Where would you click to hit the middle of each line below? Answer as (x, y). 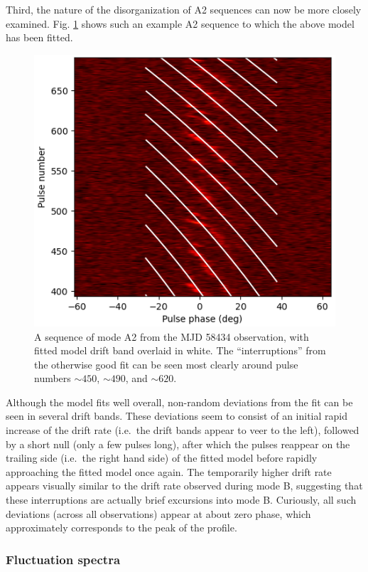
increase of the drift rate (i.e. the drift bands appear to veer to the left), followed (183, 430)
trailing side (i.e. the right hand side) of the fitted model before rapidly (162, 458)
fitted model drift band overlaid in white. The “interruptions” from (180, 350)
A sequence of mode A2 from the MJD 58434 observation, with (172, 336)
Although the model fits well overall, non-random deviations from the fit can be (179, 402)
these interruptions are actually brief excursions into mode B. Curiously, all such (181, 500)
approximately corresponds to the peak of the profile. (121, 528)
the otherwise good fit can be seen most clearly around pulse (166, 364)
